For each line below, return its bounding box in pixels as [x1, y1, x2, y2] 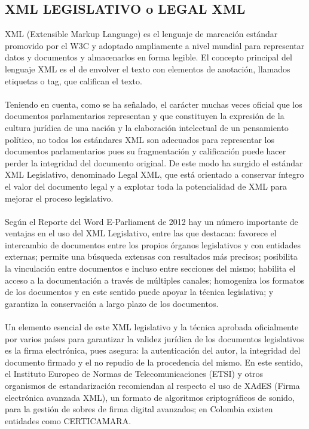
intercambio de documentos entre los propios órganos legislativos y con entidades [5, 238, 301, 251]
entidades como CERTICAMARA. [5, 414, 131, 427]
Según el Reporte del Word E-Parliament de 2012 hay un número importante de [5, 215, 298, 227]
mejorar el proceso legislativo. [5, 191, 114, 204]
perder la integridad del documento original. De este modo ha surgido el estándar [5, 156, 303, 169]
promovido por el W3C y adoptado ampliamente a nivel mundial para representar [5, 39, 305, 51]
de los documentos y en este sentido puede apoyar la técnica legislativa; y [5, 285, 274, 298]
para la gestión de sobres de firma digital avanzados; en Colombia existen [5, 403, 273, 415]
